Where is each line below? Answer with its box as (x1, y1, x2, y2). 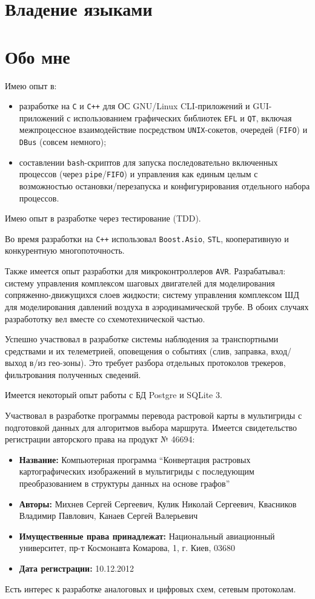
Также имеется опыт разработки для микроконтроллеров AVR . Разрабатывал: (5, 265, 286, 277)
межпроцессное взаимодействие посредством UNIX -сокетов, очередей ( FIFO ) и (19, 123, 308, 136)
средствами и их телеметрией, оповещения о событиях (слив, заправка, (5, 344, 268, 357)
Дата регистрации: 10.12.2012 (19, 562, 134, 574)
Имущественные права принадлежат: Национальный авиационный (19, 529, 275, 542)
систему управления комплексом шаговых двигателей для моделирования (5, 276, 275, 289)
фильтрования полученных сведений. (5, 368, 141, 381)
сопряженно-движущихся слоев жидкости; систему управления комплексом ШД (5, 288, 299, 301)
